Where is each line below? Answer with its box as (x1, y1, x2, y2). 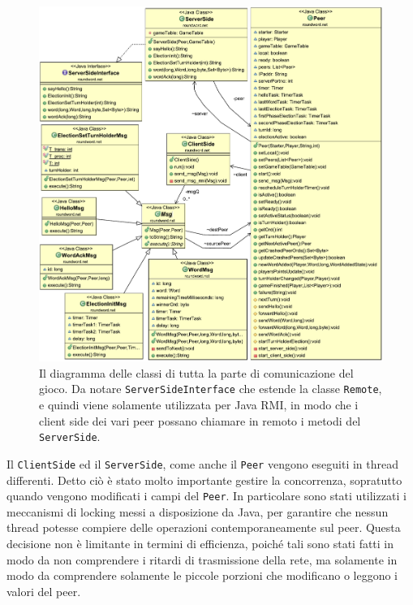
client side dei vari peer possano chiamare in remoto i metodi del (39, 412, 361, 429)
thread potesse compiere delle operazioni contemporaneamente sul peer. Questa (6, 519, 401, 536)
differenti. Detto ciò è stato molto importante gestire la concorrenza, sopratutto (6, 471, 402, 488)
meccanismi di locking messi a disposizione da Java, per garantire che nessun (6, 503, 389, 520)
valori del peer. (6, 582, 81, 599)
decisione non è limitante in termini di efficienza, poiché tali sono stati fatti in (6, 535, 394, 552)
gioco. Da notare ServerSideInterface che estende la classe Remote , (39, 380, 382, 397)
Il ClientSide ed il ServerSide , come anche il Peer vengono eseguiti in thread (6, 455, 399, 472)
